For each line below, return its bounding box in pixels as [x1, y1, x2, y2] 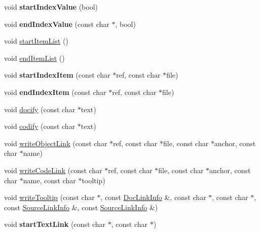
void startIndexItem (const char [4, 70, 110, 80]
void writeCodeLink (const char [4, 164, 102, 175]
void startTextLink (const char [4, 219, 106, 229]
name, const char [23, 175, 76, 185]
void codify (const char [4, 121, 76, 131]
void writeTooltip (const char [4, 192, 95, 203]
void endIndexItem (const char [4, 86, 106, 97]
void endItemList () [4, 52, 65, 63]
